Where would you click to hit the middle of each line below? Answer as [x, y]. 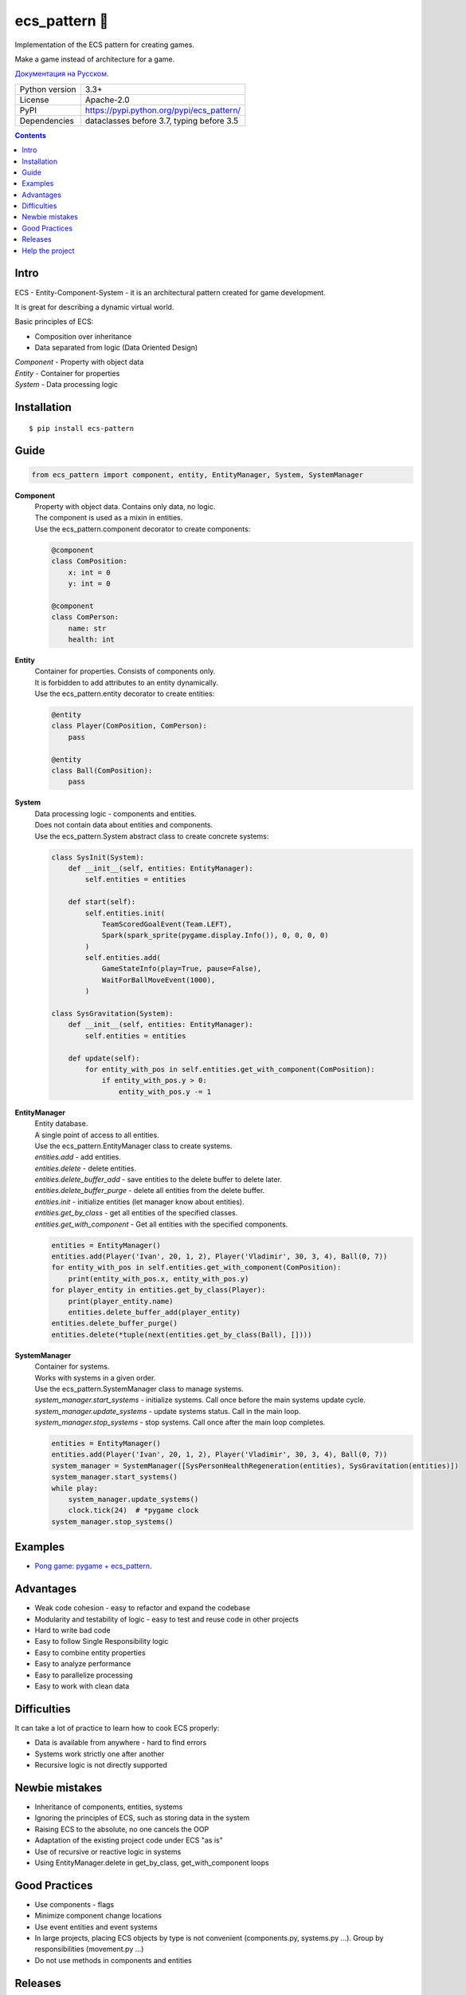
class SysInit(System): [98, 857]
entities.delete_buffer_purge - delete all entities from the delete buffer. [150, 1191]
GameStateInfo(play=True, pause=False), [182, 969]
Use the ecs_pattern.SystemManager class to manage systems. [139, 1389]
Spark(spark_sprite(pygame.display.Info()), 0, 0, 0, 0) [215, 935]
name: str [87, 628]
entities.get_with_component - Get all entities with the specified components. [161, 1224]
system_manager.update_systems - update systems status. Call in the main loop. [168, 1411]
